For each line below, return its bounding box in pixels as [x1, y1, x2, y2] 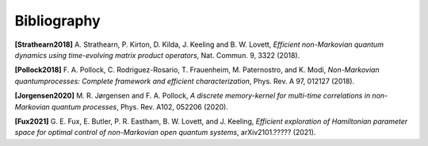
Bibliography [14, 12, 101, 29]
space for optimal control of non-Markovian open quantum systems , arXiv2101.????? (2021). [14, 128, 316, 137]
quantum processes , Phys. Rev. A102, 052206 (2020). [52, 102, 229, 111]
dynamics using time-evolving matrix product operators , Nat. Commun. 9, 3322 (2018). [14, 50, 300, 60]
